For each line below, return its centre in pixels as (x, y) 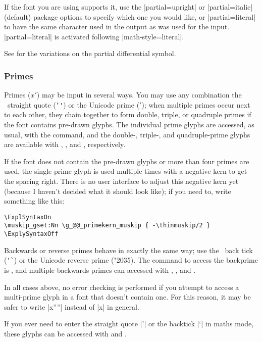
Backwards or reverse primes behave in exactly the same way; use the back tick (128, 250)
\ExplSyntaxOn (28, 217)
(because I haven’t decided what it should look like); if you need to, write (118, 191)
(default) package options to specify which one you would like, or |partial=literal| (130, 16)
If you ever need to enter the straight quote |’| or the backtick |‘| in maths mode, (129, 324)
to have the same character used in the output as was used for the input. (117, 27)
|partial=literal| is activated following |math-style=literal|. (94, 36)
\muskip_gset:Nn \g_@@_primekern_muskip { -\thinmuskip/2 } (107, 226)
